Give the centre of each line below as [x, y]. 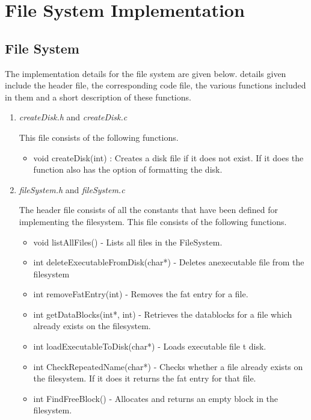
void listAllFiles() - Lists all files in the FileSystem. [128, 242]
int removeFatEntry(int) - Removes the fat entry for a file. [141, 294]
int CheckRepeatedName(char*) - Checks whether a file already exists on [168, 366]
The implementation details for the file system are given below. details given [146, 73]
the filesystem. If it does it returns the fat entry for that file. [145, 378]
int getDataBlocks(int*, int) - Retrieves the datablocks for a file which [163, 314]
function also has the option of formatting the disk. [128, 169]
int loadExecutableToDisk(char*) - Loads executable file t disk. [150, 346]
